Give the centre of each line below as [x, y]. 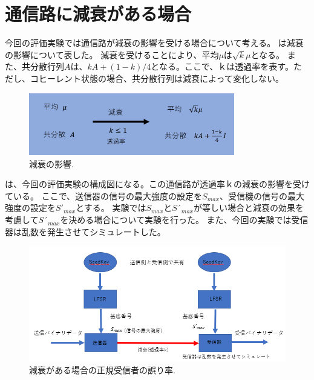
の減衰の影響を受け [272, 184]
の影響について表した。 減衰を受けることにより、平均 [112, 54]
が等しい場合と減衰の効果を [248, 208]
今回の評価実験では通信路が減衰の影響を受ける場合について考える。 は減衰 [154, 43]
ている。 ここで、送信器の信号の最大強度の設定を [104, 195]
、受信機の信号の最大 [262, 195]
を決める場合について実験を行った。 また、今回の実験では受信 [184, 220]
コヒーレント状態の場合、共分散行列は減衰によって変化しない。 [157, 78]
